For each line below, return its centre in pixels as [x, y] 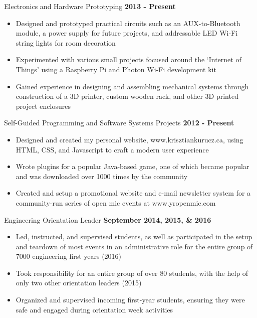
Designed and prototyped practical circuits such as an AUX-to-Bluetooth [128, 23]
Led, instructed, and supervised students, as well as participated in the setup [134, 236]
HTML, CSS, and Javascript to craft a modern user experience [112, 149]
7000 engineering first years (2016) [69, 256]
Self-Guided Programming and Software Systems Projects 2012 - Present [119, 123]
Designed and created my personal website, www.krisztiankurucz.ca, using [130, 139]
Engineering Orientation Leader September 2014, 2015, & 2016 [108, 219]
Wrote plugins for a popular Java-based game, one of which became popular [133, 166]
